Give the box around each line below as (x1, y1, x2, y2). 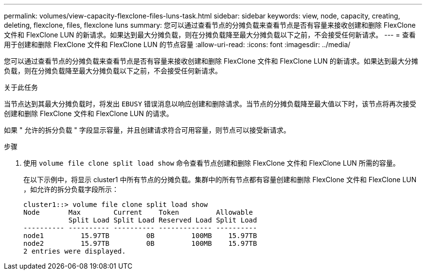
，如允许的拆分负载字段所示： (23, 185, 119, 193)
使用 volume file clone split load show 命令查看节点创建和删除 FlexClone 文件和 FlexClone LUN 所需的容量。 (23, 159, 400, 167)
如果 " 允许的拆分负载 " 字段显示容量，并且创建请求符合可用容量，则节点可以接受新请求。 (4, 126, 290, 134)
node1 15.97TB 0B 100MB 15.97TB (23, 232, 257, 240)
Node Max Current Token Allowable (23, 208, 253, 216)
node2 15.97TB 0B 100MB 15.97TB (23, 240, 257, 247)
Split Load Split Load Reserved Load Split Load (68, 216, 257, 224)
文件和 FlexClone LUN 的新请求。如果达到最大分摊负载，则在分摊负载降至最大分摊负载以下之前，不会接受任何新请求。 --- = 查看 (4, 31, 416, 39)
